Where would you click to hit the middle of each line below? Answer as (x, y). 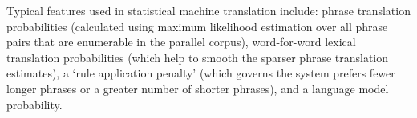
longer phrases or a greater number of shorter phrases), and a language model (198, 88)
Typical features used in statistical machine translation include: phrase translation (208, 10)
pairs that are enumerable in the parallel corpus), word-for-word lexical (181, 42)
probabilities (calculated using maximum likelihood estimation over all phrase (197, 26)
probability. (34, 104)
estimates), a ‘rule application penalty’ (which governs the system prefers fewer (201, 73)
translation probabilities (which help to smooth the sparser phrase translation (198, 57)
